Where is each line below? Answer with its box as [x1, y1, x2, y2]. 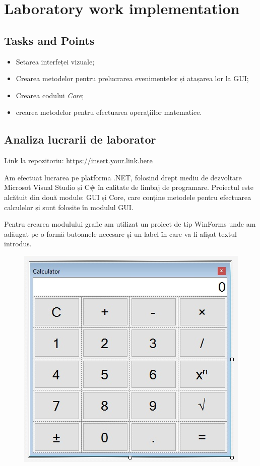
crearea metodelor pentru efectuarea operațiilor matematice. [16, 107, 202, 117]
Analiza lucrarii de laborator [4, 131, 156, 147]
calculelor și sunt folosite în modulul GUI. [4, 202, 134, 212]
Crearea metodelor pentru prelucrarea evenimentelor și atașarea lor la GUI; [16, 73, 249, 84]
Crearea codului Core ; [16, 90, 84, 100]
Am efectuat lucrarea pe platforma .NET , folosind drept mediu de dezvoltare [4, 172, 242, 182]
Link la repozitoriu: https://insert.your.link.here [4, 155, 153, 166]
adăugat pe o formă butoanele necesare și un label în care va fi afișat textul [4, 228, 237, 239]
